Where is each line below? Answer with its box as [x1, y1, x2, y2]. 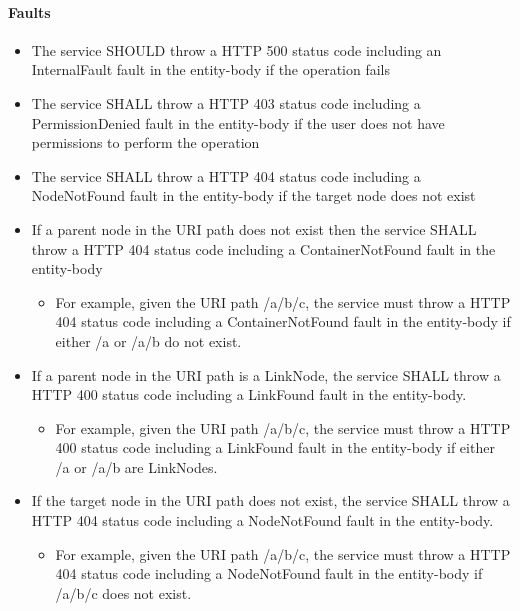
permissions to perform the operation [31, 132, 260, 153]
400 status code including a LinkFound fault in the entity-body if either [55, 437, 495, 458]
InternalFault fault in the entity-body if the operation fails [31, 59, 390, 80]
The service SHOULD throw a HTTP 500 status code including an [31, 39, 442, 60]
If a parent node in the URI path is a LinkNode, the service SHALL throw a [31, 364, 501, 385]
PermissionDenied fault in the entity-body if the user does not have [31, 112, 445, 133]
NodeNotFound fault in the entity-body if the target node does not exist [31, 185, 476, 206]
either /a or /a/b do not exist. [55, 330, 242, 351]
